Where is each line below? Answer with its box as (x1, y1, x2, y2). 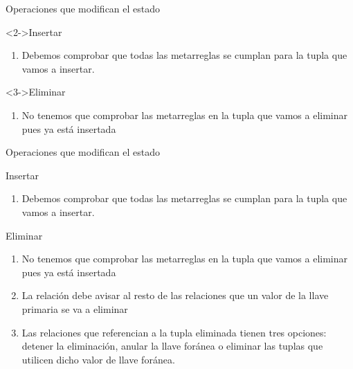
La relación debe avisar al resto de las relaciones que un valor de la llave (21, 288, 329, 303)
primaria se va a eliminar (21, 301, 128, 316)
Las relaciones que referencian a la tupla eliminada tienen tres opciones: (21, 325, 327, 339)
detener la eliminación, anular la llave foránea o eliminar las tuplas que (21, 339, 323, 353)
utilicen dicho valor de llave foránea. (21, 352, 175, 366)
